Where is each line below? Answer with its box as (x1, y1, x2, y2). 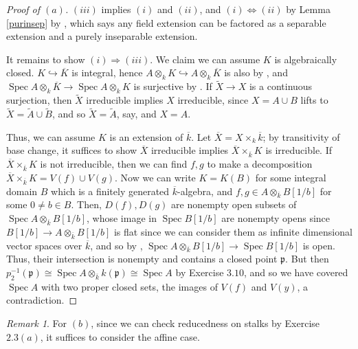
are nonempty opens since (221, 211, 331, 225)
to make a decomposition (207, 157, 313, 171)
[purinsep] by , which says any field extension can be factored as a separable (6, 15, 326, 30)
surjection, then (6, 93, 72, 107)
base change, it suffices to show (6, 143, 137, 157)
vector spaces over (6, 238, 82, 252)
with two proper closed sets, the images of (41, 279, 218, 293)
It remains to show (6, 52, 85, 66)
